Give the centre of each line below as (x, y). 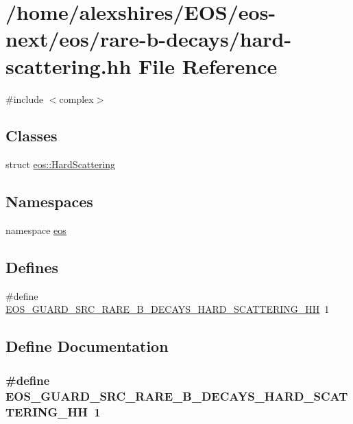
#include (25, 98)
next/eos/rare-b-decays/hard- (149, 39)
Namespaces (49, 201)
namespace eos (36, 230)
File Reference (208, 66)
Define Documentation (87, 346)
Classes (32, 136)
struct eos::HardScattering (61, 164)
